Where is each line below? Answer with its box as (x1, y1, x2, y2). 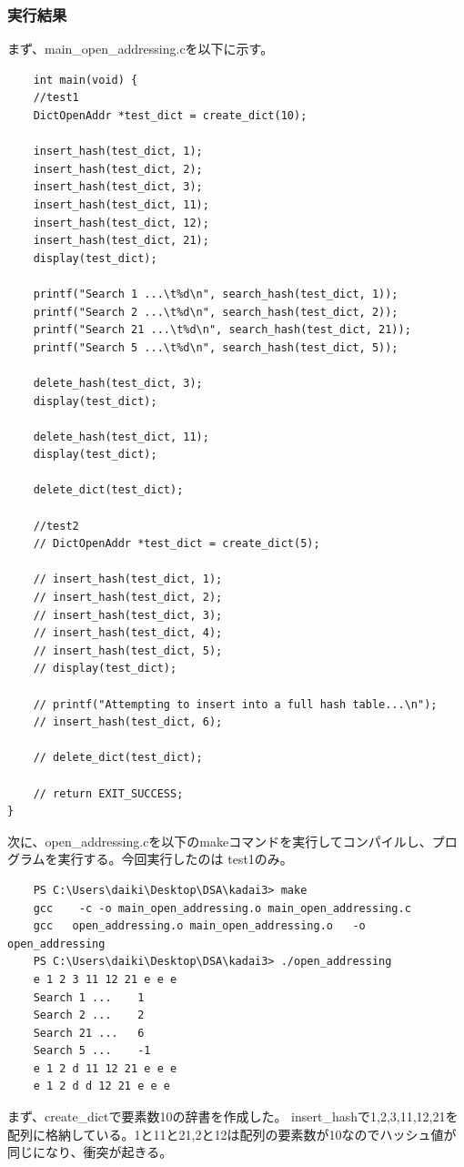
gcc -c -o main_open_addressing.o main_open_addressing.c (33, 901, 411, 915)
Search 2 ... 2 (33, 1009, 145, 1022)
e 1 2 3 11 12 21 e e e (33, 972, 177, 986)
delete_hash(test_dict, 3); (33, 376, 203, 390)
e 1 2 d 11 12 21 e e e (33, 1061, 177, 1075)
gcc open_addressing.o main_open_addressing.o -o (33, 919, 366, 933)
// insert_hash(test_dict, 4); (33, 626, 223, 640)
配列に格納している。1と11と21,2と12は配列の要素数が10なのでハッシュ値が (7, 1124, 457, 1143)
